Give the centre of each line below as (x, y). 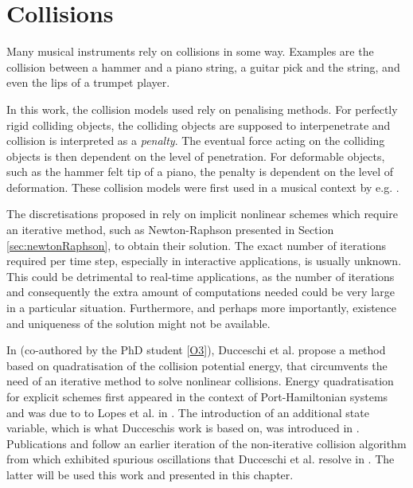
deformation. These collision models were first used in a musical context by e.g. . (203, 187)
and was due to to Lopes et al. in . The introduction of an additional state (188, 412)
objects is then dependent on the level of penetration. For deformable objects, (196, 156)
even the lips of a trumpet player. (88, 82)
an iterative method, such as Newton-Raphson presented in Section (170, 230)
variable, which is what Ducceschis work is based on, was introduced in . (183, 428)
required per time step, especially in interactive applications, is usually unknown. (204, 261)
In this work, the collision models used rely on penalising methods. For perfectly (202, 109)
